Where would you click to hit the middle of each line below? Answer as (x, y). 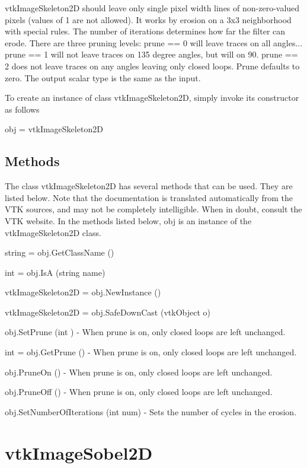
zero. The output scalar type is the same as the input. (103, 77)
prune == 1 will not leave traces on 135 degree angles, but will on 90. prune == (151, 54)
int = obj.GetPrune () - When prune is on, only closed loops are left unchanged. (151, 352)
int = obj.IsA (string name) (55, 272)
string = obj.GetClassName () (60, 252)
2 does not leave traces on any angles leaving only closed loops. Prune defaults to (152, 66)
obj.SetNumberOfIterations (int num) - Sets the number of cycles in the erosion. (151, 411)
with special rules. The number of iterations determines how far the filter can (145, 31)
